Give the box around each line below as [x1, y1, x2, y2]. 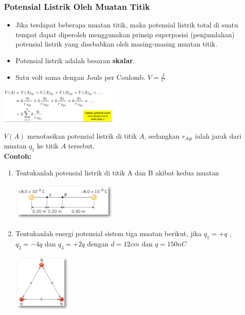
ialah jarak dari [195, 130, 242, 141]
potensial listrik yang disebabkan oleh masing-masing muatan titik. [15, 39, 218, 49]
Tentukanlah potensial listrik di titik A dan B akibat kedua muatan [15, 167, 219, 177]
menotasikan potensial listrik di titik [27, 130, 137, 141]
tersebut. [68, 141, 95, 151]
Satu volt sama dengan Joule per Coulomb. [15, 72, 146, 82]
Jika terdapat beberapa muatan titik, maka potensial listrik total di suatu [15, 20, 238, 30]
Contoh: [4, 151, 31, 161]
